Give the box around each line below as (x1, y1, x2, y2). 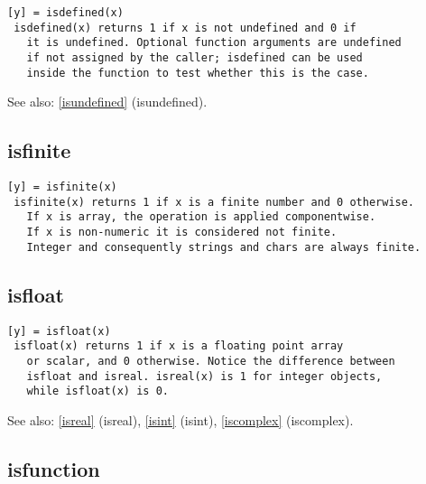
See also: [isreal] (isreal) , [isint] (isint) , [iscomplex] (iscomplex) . (7, 410, 354, 429)
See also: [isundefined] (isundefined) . (7, 92, 208, 111)
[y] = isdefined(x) (7, 6, 124, 19)
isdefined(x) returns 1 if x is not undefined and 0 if (14, 21, 357, 34)
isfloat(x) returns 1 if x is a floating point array (14, 340, 344, 353)
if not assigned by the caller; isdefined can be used (26, 51, 363, 64)
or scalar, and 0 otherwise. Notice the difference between (26, 354, 395, 368)
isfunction (7, 454, 100, 482)
